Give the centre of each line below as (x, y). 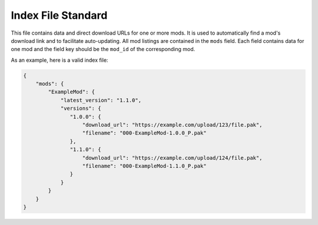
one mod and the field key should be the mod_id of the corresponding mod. (103, 49)
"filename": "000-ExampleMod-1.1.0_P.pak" (144, 166)
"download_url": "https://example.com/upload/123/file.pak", (172, 125)
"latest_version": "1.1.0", (101, 100)
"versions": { (81, 108)
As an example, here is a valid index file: (59, 60)
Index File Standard (59, 15)
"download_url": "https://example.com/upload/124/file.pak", (172, 158)
